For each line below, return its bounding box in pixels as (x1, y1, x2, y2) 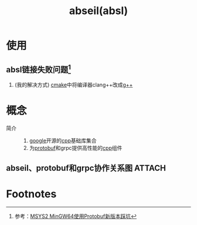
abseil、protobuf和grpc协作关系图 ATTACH (6, 163, 166, 173)
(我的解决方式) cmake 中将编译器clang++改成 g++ (14, 81, 133, 88)
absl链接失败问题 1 (6, 63, 72, 75)
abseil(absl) (69, 4, 128, 18)
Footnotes (6, 187, 57, 200)
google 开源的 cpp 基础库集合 (29, 137, 97, 144)
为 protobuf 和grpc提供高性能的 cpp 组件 (29, 144, 123, 151)
